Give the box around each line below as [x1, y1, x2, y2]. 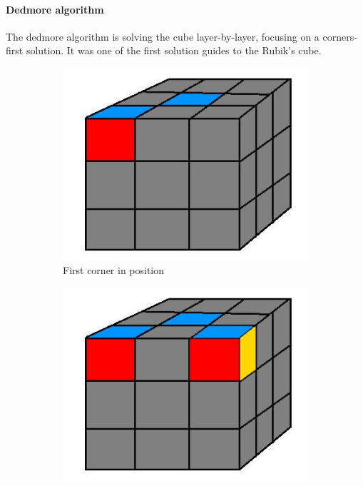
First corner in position [63, 263, 165, 278]
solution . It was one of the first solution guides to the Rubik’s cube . [26, 43, 322, 58]
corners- [322, 29, 357, 44]
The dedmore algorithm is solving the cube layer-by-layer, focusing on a [6, 29, 319, 44]
